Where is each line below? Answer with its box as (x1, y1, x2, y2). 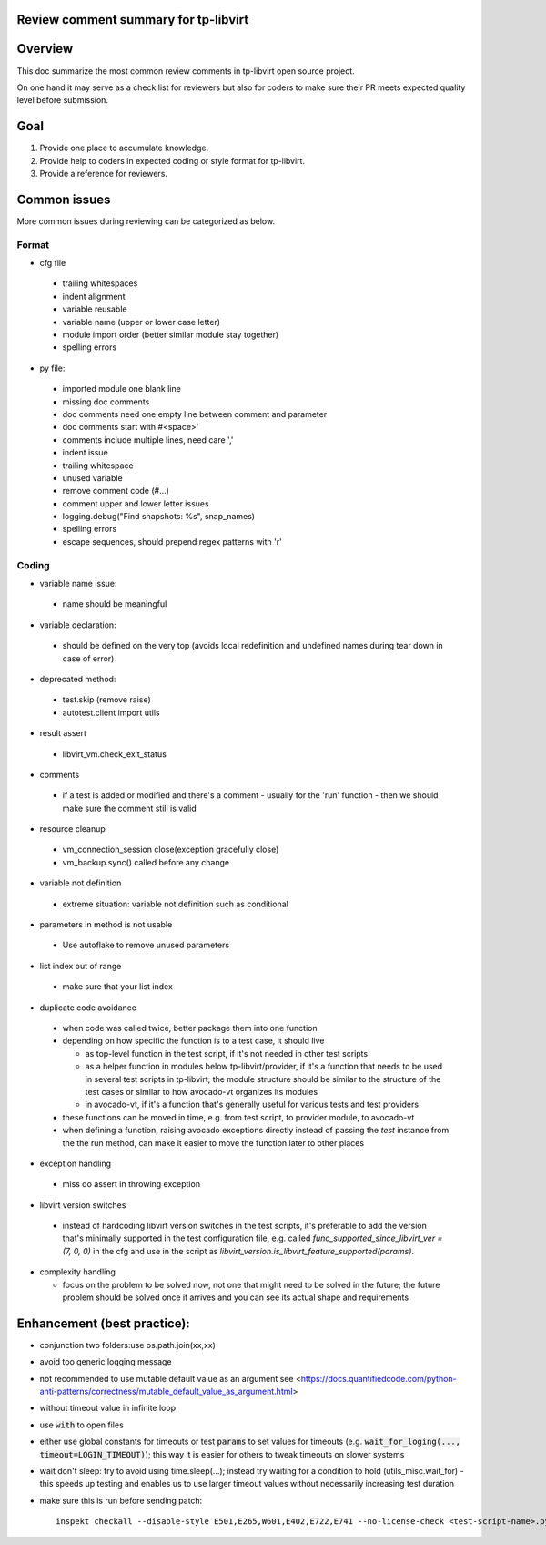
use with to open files (39, 1419, 125, 1430)
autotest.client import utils (62, 707, 160, 718)
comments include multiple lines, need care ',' (62, 434, 234, 445)
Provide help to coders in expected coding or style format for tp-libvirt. (39, 155, 305, 166)
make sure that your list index (62, 981, 173, 992)
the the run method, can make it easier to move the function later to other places (62, 1137, 364, 1148)
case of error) (62, 652, 115, 664)
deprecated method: (39, 673, 116, 684)
